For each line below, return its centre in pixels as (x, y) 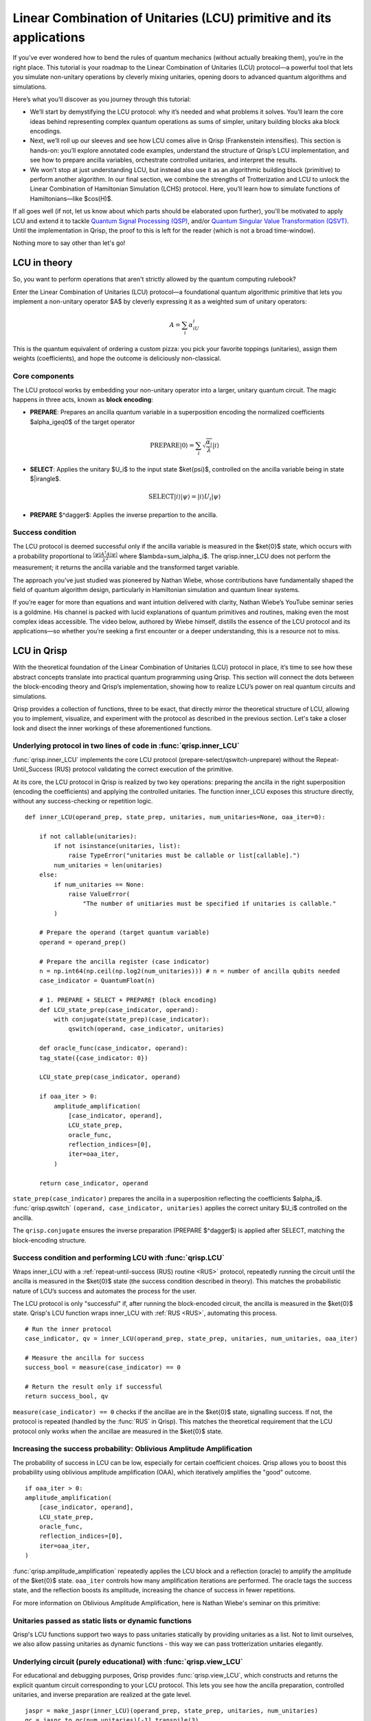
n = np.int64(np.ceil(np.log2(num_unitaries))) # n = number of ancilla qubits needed (189, 971)
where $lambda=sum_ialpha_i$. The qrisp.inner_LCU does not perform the (225, 556)
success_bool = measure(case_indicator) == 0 (103, 1368)
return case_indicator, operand (93, 1183)
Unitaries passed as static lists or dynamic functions (102, 1620)
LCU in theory (43, 263)
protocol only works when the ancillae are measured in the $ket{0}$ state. (118, 1431)
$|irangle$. (45, 478)
